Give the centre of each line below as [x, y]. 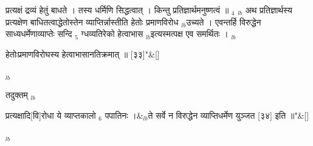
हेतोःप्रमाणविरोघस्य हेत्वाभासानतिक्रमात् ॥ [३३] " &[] [83, 54]
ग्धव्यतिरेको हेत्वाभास [112, 34]
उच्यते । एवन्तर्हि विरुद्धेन [224, 22]
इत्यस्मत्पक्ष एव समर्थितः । [189, 34]
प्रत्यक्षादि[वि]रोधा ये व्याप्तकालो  [52, 115]
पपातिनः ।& [124, 115]
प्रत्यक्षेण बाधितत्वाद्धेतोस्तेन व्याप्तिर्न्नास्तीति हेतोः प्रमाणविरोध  [94, 22]
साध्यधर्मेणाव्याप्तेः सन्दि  [40, 34]
